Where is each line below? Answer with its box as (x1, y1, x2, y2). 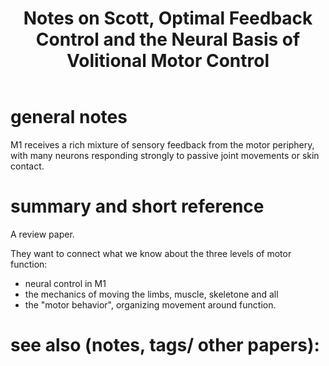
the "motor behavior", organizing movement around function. (24, 298, 277, 311)
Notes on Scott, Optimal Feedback (23, 7, 313, 30)
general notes (10, 106, 128, 129)
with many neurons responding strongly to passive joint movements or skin (10, 149, 320, 161)
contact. (10, 160, 45, 172)
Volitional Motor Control (66, 50, 270, 72)
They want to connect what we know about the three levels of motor (10, 247, 292, 259)
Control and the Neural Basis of (35, 28, 301, 51)
